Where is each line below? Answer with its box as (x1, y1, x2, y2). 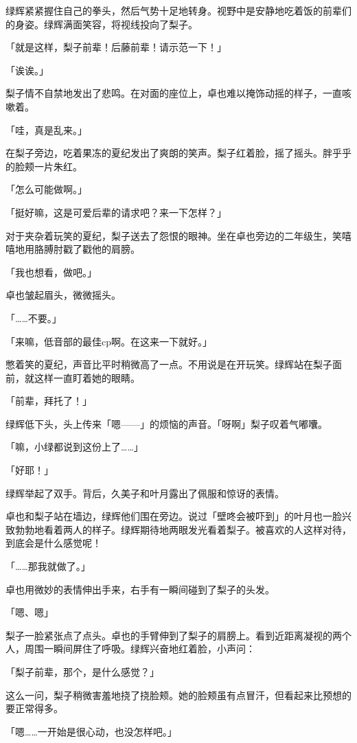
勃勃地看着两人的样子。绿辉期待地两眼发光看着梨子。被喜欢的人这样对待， (14, 522, 352, 536)
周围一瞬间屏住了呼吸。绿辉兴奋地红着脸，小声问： (24, 641, 255, 656)
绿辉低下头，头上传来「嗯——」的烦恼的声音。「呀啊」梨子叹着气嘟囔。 (5, 416, 327, 431)
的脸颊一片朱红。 (5, 159, 82, 173)
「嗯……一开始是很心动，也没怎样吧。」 (5, 724, 177, 738)
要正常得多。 (5, 701, 63, 716)
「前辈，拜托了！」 (5, 393, 92, 408)
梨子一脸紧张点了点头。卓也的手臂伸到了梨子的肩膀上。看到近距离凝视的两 (5, 628, 342, 642)
